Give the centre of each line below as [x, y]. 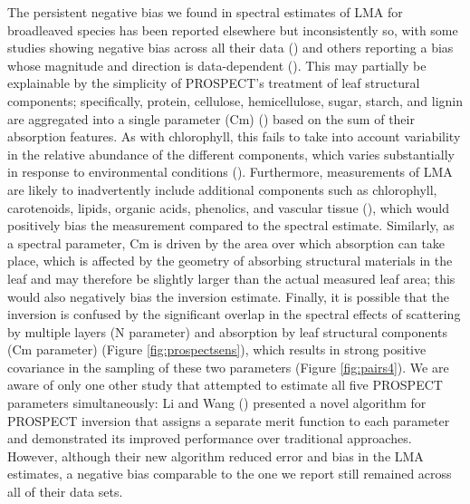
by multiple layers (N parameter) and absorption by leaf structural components [227, 331]
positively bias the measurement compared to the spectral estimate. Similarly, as [231, 225]
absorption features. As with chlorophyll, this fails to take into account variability [234, 136]
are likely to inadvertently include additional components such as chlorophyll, [222, 189]
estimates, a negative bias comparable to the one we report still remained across [230, 474]
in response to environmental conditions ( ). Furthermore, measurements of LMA [230, 172]
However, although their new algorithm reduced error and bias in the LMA [216, 456]
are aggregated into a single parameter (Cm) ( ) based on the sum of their [211, 118]
